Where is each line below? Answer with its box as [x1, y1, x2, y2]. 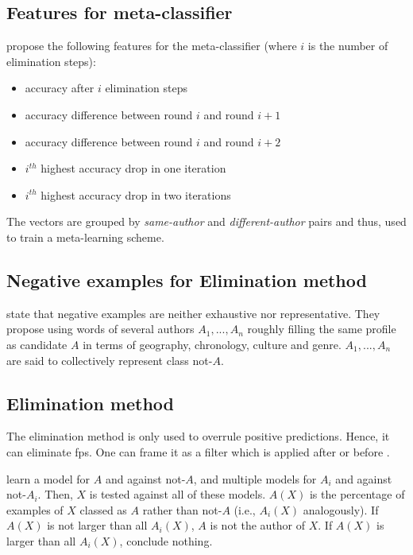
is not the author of [210, 517, 306, 534]
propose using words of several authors [6, 320, 195, 337]
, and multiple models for [193, 470, 317, 487]
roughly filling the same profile [247, 320, 396, 337]
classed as [79, 501, 127, 518]
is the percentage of [309, 486, 405, 503]
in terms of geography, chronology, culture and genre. [83, 336, 342, 352]
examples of [6, 501, 64, 518]
